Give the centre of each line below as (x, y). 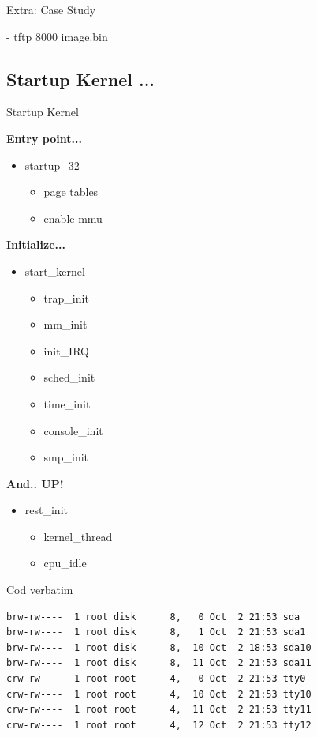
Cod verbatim (40, 590)
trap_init (66, 297)
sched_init (69, 377)
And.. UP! (35, 483)
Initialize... (36, 244)
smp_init (66, 457)
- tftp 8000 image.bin (57, 36)
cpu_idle (65, 563)
